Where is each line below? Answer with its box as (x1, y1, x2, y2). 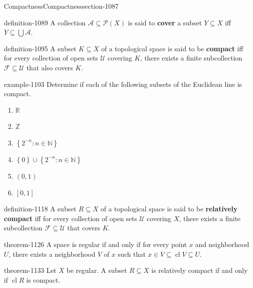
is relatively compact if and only (151, 265, 248, 275)
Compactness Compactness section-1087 (4, 1, 119, 11)
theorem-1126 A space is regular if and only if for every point (4, 239, 187, 249)
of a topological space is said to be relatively (100, 204, 238, 214)
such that (117, 248, 146, 259)
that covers (67, 223, 100, 233)
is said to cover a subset (128, 17, 202, 27)
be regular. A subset (66, 265, 127, 275)
